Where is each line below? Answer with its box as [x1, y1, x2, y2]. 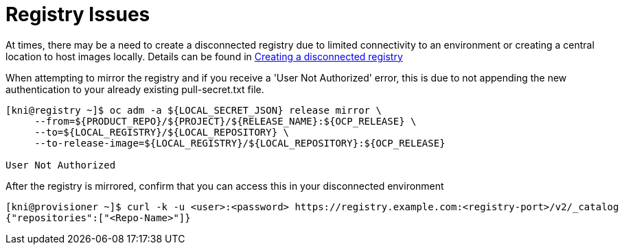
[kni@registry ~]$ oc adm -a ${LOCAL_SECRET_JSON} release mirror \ [5, 104, 382, 116]
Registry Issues [5, 3, 150, 26]
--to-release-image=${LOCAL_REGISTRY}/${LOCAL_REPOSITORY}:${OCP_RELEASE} [34, 137, 446, 149]
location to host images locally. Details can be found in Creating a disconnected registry [5, 50, 403, 62]
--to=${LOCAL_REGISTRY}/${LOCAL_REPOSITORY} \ [34, 126, 290, 138]
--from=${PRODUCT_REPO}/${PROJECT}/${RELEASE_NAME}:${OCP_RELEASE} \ [34, 115, 417, 127]
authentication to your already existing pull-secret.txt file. [5, 83, 264, 95]
